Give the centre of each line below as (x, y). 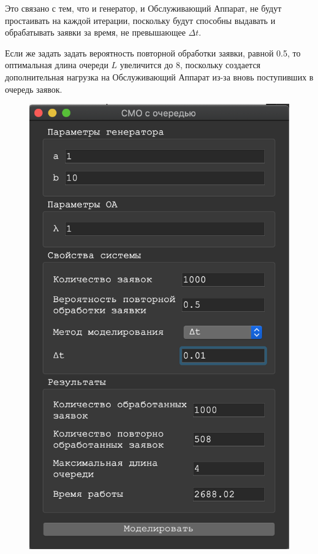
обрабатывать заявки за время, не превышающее (95, 32)
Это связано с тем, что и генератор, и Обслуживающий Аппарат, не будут (143, 8)
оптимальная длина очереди (57, 65)
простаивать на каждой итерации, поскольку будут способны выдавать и (140, 20)
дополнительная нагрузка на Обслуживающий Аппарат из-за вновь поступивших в (159, 76)
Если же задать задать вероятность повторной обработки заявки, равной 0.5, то (153, 53)
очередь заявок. (34, 89)
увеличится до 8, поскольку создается (190, 65)
